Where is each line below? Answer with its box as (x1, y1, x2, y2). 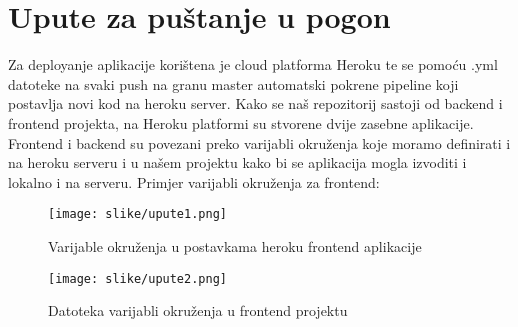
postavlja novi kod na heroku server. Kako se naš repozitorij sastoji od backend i (8, 93, 503, 114)
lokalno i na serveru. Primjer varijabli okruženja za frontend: (8, 171, 380, 192)
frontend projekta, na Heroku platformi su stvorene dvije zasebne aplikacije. (8, 112, 474, 133)
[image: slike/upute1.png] (48, 207, 227, 222)
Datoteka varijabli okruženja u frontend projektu (48, 300, 348, 321)
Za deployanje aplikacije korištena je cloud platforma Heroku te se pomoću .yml (8, 54, 498, 75)
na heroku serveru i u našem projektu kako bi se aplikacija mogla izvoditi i (8, 152, 467, 173)
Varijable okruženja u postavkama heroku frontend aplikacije (48, 235, 422, 256)
